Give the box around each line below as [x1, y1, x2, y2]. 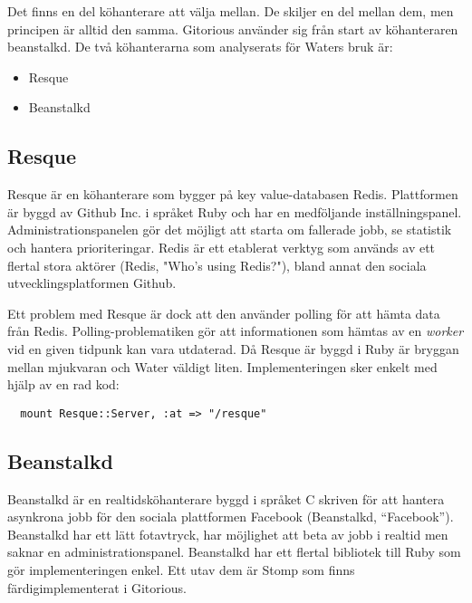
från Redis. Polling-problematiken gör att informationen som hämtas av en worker [7, 321, 464, 340]
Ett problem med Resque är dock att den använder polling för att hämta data [7, 303, 440, 322]
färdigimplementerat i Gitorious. [7, 578, 187, 597]
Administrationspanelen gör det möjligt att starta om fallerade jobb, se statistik [7, 220, 452, 239]
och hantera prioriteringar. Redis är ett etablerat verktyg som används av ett [7, 237, 436, 256]
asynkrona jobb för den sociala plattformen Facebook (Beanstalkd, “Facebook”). [7, 507, 454, 526]
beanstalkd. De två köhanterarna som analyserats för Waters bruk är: [7, 37, 393, 56]
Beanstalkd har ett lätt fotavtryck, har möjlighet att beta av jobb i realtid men [7, 524, 448, 543]
